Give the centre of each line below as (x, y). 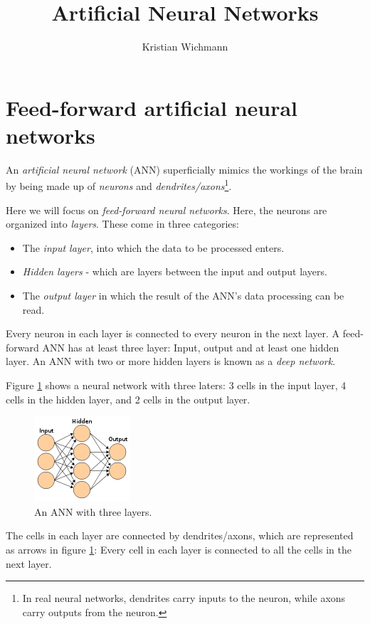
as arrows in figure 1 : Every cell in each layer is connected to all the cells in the (179, 549)
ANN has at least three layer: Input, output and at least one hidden (191, 347)
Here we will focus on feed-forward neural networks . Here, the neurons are (166, 210)
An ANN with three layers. (93, 511)
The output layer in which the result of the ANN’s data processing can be (183, 296)
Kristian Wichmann (185, 47)
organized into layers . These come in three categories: (122, 224)
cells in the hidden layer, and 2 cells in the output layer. (128, 399)
